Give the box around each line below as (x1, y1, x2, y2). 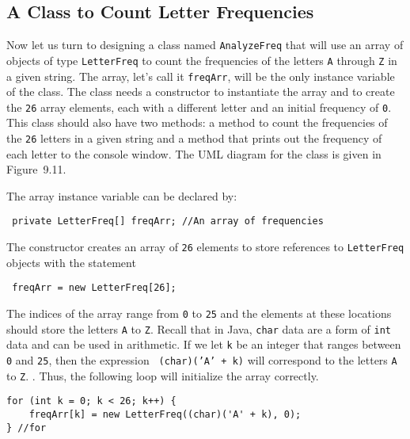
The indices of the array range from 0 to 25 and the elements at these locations (6, 305, 392, 322)
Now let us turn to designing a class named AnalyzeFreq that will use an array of (6, 36, 404, 53)
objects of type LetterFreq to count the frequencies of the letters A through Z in (6, 52, 397, 68)
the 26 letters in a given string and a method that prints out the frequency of (6, 130, 382, 147)
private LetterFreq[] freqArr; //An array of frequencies (12, 216, 324, 227)
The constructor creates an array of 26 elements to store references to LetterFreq (6, 239, 404, 255)
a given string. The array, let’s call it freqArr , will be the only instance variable (6, 67, 395, 84)
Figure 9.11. (6, 161, 66, 178)
